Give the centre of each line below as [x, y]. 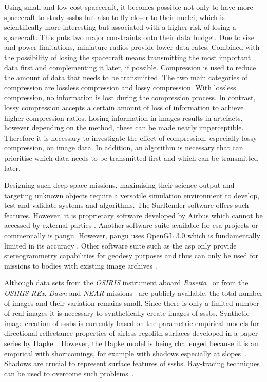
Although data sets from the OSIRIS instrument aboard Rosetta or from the [126, 283]
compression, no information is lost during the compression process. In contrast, [130, 97]
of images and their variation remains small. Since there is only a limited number [132, 303]
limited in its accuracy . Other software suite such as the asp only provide [120, 245]
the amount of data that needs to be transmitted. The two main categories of [126, 77]
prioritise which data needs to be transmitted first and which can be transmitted [131, 157]
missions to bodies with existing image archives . [81, 265]
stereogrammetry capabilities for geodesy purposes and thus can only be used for [131, 255]
